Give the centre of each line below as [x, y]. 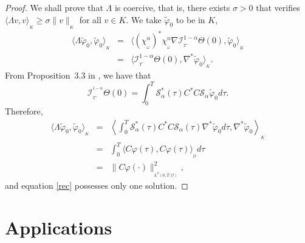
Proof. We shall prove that [54, 7]
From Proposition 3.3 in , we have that [78, 75]
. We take [144, 19]
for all [90, 19]
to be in [190, 19]
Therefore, [24, 111]
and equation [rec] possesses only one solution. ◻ [97, 185]
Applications [59, 227]
